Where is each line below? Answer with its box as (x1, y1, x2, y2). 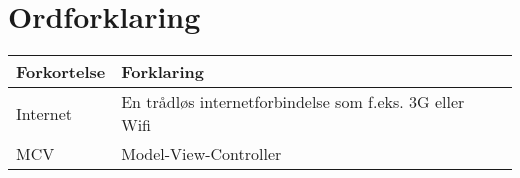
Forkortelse (16, 60, 106, 84)
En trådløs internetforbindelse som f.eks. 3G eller (121, 90, 465, 114)
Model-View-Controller (121, 142, 282, 166)
